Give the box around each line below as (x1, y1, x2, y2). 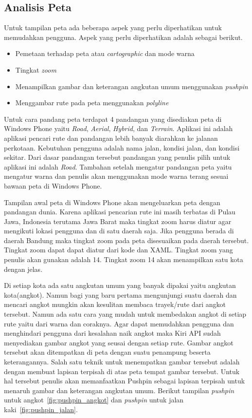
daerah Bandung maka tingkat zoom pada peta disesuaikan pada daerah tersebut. (4, 235, 249, 245)
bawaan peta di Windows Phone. (4, 180, 102, 190)
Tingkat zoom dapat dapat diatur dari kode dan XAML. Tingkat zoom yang (4, 245, 233, 255)
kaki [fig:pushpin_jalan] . (4, 404, 78, 414)
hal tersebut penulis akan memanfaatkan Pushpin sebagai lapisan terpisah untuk (4, 376, 245, 386)
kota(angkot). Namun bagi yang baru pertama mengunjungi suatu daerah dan (4, 289, 237, 300)
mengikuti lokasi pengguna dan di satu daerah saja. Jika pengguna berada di (4, 226, 234, 236)
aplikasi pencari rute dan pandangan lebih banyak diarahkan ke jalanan (4, 133, 218, 143)
